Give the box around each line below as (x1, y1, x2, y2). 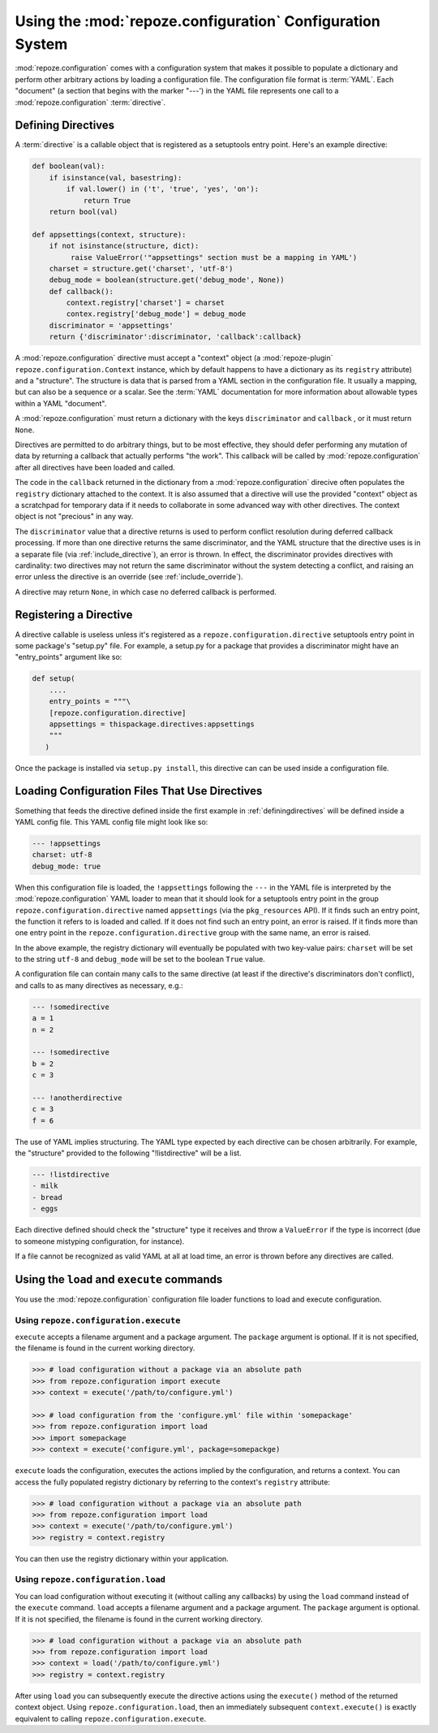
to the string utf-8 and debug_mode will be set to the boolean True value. (15, 955, 265, 964)
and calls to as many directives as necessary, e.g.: (15, 980, 183, 990)
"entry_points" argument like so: (15, 652, 122, 662)
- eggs (32, 1204, 58, 1214)
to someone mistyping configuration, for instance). (15, 1236, 185, 1246)
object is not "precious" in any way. (15, 512, 134, 522)
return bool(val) (49, 207, 118, 216)
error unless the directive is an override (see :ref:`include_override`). (15, 572, 243, 582)
